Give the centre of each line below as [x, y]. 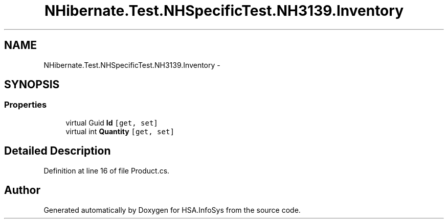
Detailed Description [58, 151]
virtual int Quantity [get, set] [120, 131]
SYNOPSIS [32, 85]
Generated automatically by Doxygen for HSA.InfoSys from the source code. [172, 210]
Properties [26, 105]
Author [22, 190]
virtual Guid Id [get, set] [112, 122]
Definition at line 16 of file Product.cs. [107, 170]
